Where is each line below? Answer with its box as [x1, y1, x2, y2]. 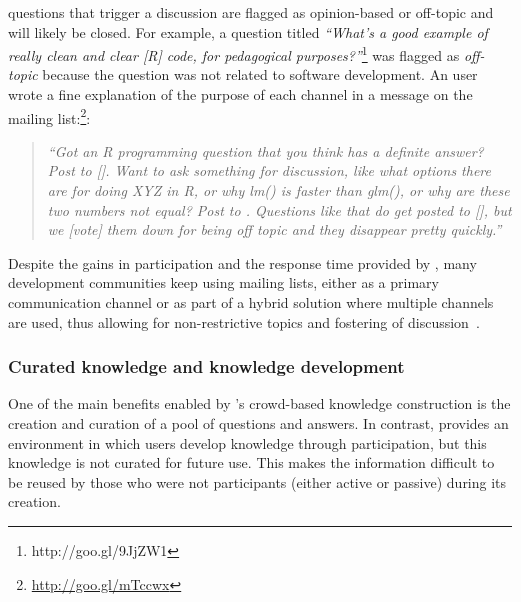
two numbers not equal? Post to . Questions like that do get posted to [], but [47, 199, 512, 220]
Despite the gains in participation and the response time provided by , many [8, 252, 477, 273]
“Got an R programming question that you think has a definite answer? [47, 140, 484, 161]
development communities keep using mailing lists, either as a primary [8, 272, 439, 293]
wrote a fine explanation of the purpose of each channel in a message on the [8, 84, 473, 105]
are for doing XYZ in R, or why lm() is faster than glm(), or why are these [47, 180, 510, 201]
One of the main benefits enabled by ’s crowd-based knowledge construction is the [8, 393, 511, 414]
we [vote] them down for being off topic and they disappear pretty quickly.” [47, 219, 502, 240]
